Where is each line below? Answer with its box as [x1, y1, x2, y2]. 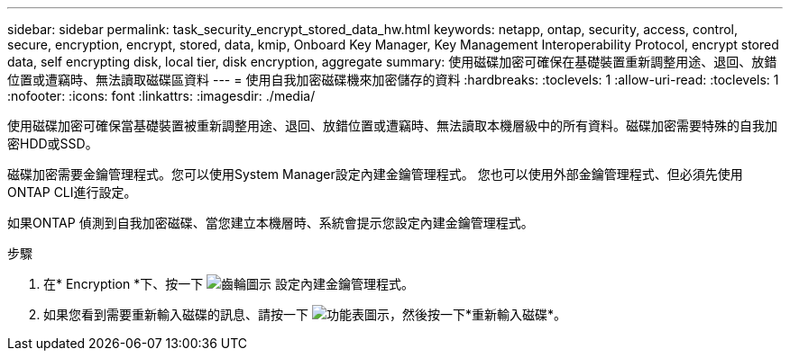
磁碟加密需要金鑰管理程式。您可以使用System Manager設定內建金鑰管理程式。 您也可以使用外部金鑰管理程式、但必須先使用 [7, 166, 743, 182]
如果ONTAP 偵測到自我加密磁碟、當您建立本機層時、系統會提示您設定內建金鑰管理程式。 [7, 215, 534, 230]
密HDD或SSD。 [7, 136, 98, 151]
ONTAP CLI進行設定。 [7, 184, 137, 200]
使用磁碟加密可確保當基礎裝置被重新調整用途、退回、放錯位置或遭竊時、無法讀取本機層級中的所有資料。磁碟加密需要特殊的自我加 [7, 118, 777, 133]
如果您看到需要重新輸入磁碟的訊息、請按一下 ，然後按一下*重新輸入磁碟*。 [43, 307, 566, 322]
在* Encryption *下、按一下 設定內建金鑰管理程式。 [43, 276, 415, 291]
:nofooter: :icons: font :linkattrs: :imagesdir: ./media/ [7, 88, 316, 103]
